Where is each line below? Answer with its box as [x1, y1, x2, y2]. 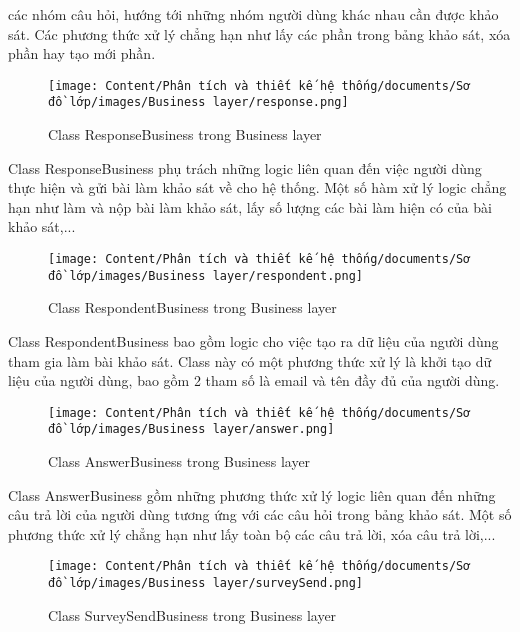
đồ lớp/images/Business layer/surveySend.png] [48, 576, 363, 591]
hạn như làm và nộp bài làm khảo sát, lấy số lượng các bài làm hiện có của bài [8, 196, 492, 217]
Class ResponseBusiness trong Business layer [48, 124, 322, 145]
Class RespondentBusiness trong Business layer [48, 297, 337, 318]
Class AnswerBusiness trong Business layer [48, 451, 311, 472]
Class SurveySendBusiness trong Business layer [48, 604, 337, 625]
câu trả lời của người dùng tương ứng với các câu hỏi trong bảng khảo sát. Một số [8, 504, 512, 525]
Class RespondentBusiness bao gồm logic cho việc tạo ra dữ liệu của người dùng [8, 330, 499, 351]
